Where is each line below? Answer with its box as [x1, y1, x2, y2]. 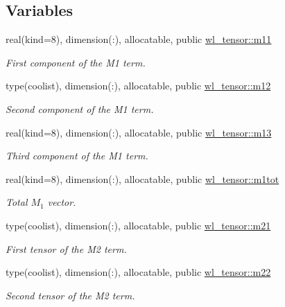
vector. [47, 195, 76, 209]
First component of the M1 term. [6, 55, 146, 69]
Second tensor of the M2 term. [6, 288, 135, 302]
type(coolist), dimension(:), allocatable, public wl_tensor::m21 [6, 218, 271, 232]
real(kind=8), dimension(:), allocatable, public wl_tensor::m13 [6, 125, 272, 139]
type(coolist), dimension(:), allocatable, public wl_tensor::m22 [6, 265, 271, 279]
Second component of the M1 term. [6, 101, 154, 116]
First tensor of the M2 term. [6, 241, 127, 256]
